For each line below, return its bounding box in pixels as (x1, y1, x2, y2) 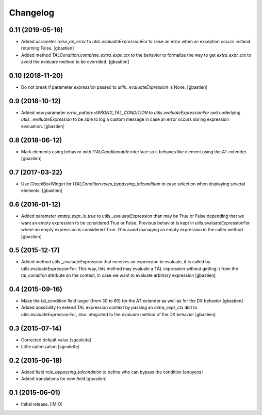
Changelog (9, 7, 54, 18)
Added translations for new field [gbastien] (21, 376, 107, 382)
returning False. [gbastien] (21, 45, 74, 51)
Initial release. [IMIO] (21, 401, 63, 407)
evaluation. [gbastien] (21, 123, 65, 129)
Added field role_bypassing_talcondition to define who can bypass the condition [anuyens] (21, 369, 203, 375)
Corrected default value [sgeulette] (21, 337, 92, 343)
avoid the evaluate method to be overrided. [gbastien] (21, 59, 130, 65)
